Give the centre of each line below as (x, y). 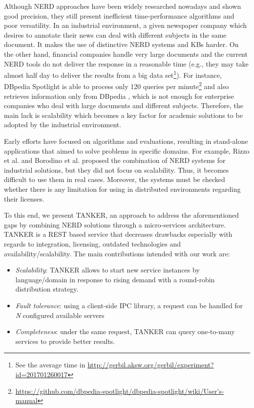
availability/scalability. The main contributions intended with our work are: (117, 253)
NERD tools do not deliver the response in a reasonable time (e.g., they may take (126, 63)
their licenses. (24, 198)
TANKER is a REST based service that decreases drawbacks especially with (118, 234)
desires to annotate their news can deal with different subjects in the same (115, 34)
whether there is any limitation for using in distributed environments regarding (122, 189)
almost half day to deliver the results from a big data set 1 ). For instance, (113, 74)
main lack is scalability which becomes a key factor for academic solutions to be (123, 115)
